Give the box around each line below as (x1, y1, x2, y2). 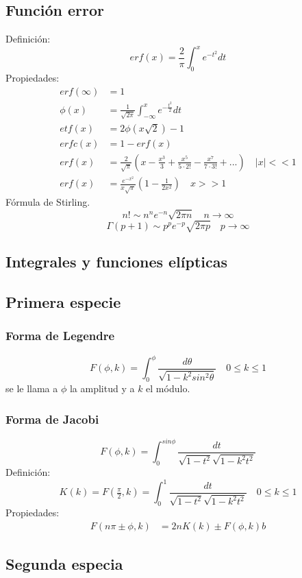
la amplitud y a (69, 381, 135, 396)
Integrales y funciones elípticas (5, 251, 228, 272)
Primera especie (5, 291, 121, 313)
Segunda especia (5, 553, 123, 575)
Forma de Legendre (5, 327, 115, 344)
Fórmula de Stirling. (5, 195, 90, 209)
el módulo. (146, 381, 190, 396)
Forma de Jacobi (5, 410, 99, 427)
